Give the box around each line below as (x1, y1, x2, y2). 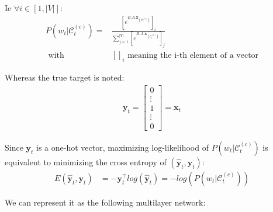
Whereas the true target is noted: (5, 71, 125, 83)
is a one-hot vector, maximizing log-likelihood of (36, 141, 209, 153)
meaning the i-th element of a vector (127, 51, 259, 60)
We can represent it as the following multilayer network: (5, 196, 206, 208)
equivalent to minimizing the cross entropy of (5, 155, 167, 168)
